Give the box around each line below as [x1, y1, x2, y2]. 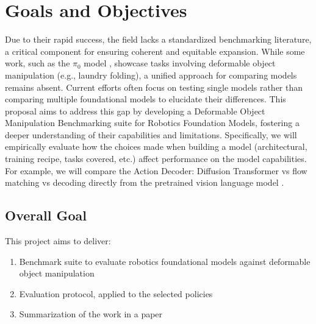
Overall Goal [5, 206, 87, 225]
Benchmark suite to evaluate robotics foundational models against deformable [19, 255, 311, 267]
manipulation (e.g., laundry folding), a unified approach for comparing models [5, 68, 297, 81]
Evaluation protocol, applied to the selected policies [19, 287, 213, 300]
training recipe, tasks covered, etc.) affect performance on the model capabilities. [5, 152, 307, 165]
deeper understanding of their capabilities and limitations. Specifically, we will [5, 128, 297, 141]
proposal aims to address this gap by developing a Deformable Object [5, 104, 265, 117]
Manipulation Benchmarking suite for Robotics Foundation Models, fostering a [5, 116, 300, 129]
